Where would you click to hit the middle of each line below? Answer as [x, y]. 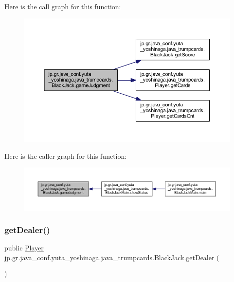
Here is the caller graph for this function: [66, 156]
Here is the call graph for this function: [63, 6]
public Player [24, 248]
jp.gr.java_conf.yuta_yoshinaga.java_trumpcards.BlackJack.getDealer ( [112, 257]
